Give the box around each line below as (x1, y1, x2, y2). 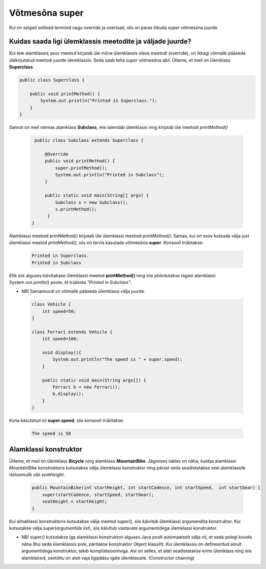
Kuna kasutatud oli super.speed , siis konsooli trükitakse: (9, 417, 124, 423)
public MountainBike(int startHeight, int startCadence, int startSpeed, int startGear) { (32, 485, 261, 491)
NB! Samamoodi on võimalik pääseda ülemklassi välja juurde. (21, 288, 145, 294)
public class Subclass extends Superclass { (34, 138, 144, 143)
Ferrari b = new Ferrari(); (52, 384, 121, 390)
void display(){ (42, 350, 81, 355)
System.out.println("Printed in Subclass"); (55, 172, 165, 178)
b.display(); (52, 391, 84, 397)
